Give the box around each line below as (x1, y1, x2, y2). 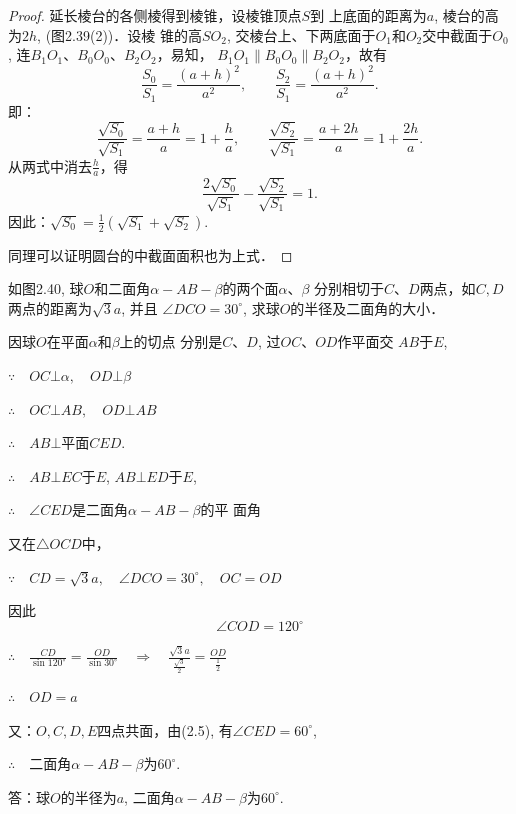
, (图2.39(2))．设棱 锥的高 (37, 24, 202, 45)
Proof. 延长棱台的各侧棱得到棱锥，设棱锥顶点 (8, 5, 302, 25)
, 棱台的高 (434, 5, 499, 25)
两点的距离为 (8, 297, 92, 318)
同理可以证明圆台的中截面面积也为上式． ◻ (8, 244, 293, 265)
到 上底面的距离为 (310, 5, 427, 25)
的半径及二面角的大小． (290, 297, 445, 318)
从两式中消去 (8, 155, 92, 176)
